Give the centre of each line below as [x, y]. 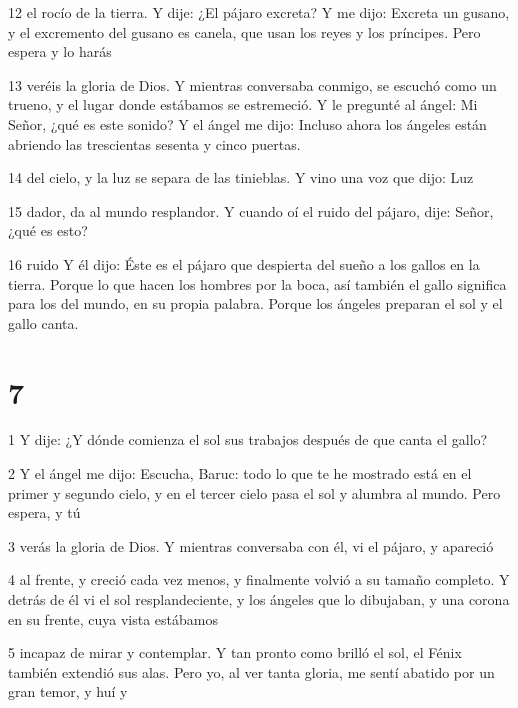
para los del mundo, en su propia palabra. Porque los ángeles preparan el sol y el [255, 303]
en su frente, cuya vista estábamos [113, 618]
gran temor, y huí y [68, 691]
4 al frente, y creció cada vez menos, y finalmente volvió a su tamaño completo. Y [259, 579]
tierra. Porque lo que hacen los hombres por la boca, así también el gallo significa [257, 283]
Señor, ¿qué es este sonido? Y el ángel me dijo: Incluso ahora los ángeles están [247, 123]
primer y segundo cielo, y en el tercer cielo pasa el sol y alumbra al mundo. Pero [254, 492]
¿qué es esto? [48, 230]
